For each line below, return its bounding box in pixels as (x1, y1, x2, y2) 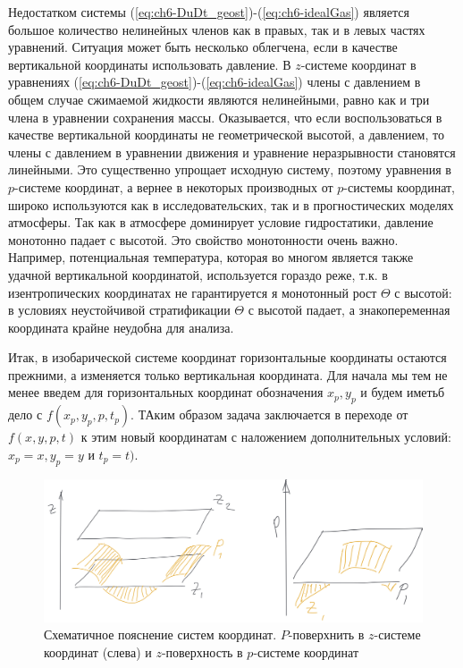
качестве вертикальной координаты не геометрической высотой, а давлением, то (8, 125, 444, 144)
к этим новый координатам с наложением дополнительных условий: (80, 427, 451, 446)
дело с (8, 405, 43, 424)
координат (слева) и (44, 643, 152, 662)
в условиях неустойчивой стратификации (8, 300, 231, 319)
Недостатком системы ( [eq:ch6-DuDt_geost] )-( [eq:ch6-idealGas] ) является (8, 3, 409, 21)
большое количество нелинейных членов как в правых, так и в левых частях (8, 20, 425, 38)
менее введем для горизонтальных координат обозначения (8, 383, 324, 402)
